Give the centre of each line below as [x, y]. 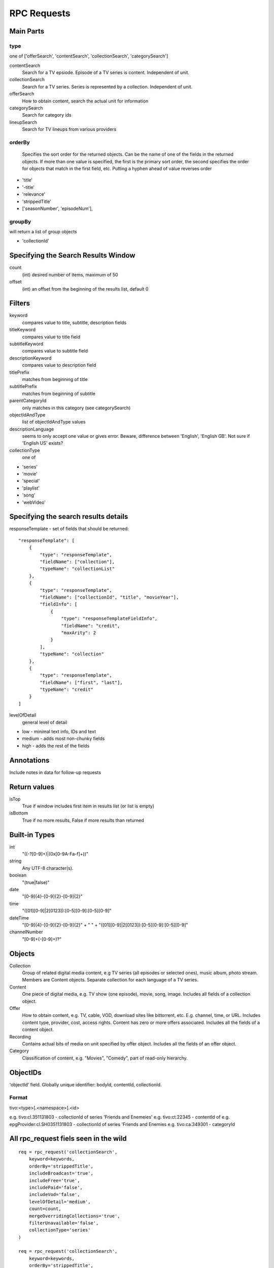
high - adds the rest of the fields [56, 746]
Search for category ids [47, 115]
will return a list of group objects [43, 232]
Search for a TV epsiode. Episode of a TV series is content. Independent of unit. [106, 73]
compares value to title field [51, 337]
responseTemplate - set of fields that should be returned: [69, 529]
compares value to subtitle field [55, 351]
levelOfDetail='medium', [60, 1202]
